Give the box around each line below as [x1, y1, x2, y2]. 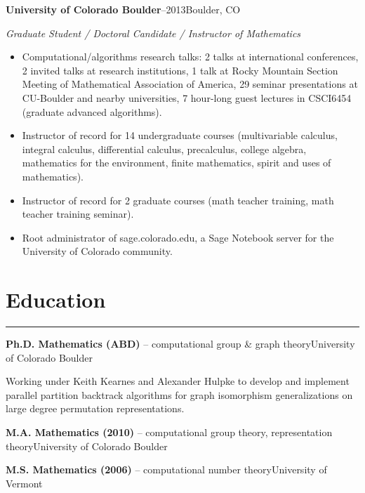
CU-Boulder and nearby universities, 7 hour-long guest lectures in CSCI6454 [22, 90, 352, 105]
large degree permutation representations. [6, 401, 185, 416]
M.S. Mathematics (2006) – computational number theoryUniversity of [6, 462, 327, 477]
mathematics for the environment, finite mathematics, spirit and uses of [22, 155, 331, 170]
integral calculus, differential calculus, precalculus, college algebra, [22, 141, 307, 156]
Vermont [6, 475, 43, 490]
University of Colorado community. [22, 244, 173, 258]
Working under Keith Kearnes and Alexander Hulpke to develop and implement [6, 374, 350, 388]
